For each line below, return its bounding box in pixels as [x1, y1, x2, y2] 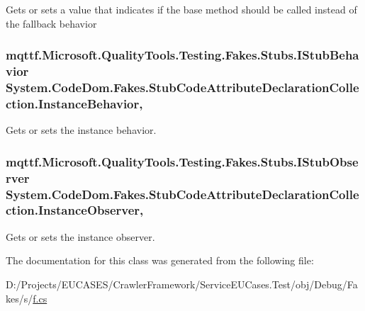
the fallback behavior [6, 16, 97, 30]
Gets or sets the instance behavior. [6, 123, 157, 137]
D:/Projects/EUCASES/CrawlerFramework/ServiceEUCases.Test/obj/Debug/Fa [6, 276, 358, 291]
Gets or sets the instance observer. [6, 229, 155, 244]
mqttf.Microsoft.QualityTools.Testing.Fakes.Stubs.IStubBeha [6, 46, 359, 64]
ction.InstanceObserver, [6, 201, 144, 219]
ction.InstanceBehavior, [6, 94, 143, 112]
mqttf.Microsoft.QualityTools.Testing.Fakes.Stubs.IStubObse [6, 152, 359, 170]
